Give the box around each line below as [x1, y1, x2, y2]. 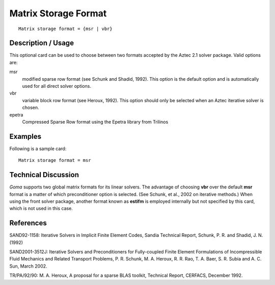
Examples [9, 132, 42, 140]
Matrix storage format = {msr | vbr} [18, 26, 113, 32]
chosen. [22, 105, 39, 111]
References [9, 219, 47, 227]
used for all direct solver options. [22, 83, 92, 89]
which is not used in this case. [9, 205, 73, 211]
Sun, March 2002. [9, 263, 48, 269]
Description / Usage [9, 39, 74, 47]
